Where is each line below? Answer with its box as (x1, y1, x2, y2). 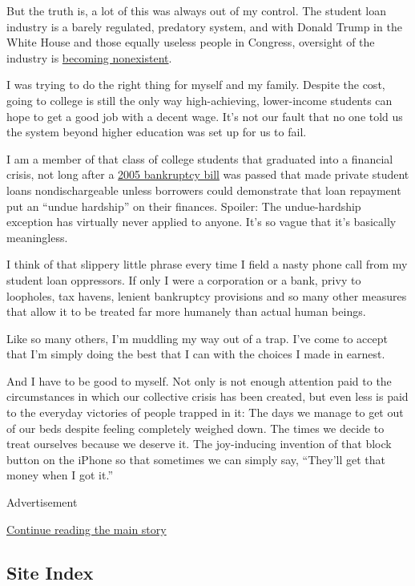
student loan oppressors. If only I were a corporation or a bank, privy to (6, 271, 361, 288)
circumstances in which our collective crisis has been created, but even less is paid (6, 388, 409, 405)
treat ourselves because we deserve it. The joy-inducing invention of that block (6, 435, 392, 452)
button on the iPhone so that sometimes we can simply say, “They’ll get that (6, 451, 386, 467)
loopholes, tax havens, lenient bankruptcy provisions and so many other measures (6, 287, 407, 304)
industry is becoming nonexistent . (6, 49, 172, 66)
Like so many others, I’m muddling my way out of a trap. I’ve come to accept (6, 329, 388, 346)
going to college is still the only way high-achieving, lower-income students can (6, 91, 393, 108)
